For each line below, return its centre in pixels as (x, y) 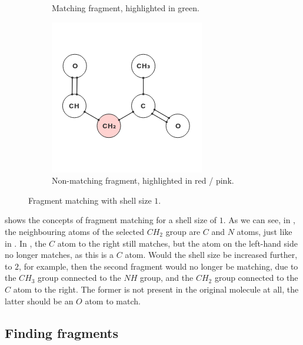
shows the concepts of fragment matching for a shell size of (111, 220)
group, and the (167, 278)
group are (183, 231)
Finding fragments (61, 332)
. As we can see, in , (259, 220)
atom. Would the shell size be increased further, (211, 255)
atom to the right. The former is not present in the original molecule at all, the (156, 289)
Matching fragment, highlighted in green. (126, 8)
